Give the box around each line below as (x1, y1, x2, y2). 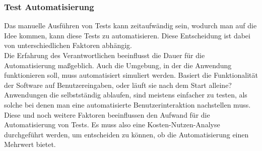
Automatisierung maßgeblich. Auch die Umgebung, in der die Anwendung (4, 60, 232, 70)
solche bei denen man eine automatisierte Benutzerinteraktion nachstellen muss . (4, 99, 251, 110)
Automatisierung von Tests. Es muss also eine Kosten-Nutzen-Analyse (4, 119, 220, 130)
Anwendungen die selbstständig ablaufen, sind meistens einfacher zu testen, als (4, 89, 247, 100)
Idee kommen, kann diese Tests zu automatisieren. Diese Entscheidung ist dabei (4, 30, 250, 40)
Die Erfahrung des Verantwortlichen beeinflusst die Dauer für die (4, 50, 205, 60)
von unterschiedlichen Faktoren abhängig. (4, 40, 132, 51)
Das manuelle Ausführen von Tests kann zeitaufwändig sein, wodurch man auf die (4, 20, 257, 31)
